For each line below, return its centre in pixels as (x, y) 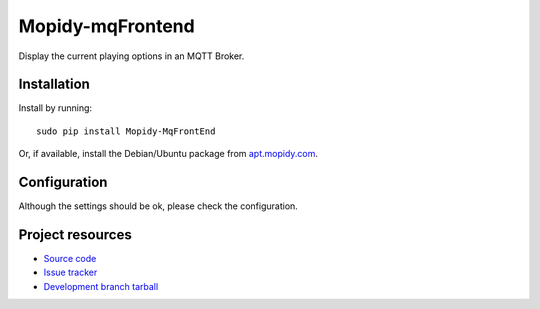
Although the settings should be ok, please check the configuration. (158, 206)
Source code (70, 259)
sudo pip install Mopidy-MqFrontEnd (126, 131)
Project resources (75, 234)
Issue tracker (70, 272)
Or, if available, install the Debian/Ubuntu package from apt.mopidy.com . (168, 154)
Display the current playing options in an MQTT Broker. (131, 56)
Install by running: (55, 108)
